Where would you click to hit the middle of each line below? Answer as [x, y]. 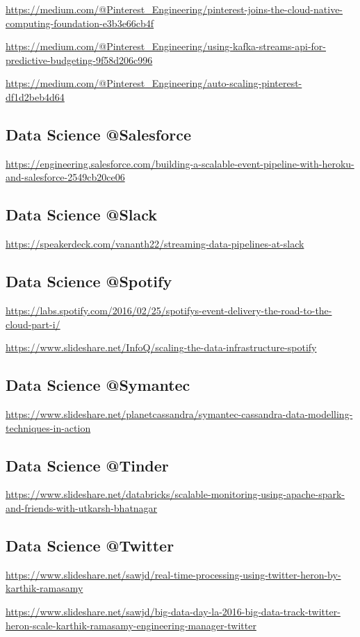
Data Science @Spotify [89, 281]
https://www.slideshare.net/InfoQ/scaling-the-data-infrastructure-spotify [161, 347]
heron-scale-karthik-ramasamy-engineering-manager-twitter [131, 625]
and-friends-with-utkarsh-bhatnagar [82, 507]
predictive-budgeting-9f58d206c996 [79, 59]
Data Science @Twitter [90, 545]
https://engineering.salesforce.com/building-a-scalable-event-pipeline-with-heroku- [180, 163]
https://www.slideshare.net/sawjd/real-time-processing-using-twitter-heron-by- [173, 574]
